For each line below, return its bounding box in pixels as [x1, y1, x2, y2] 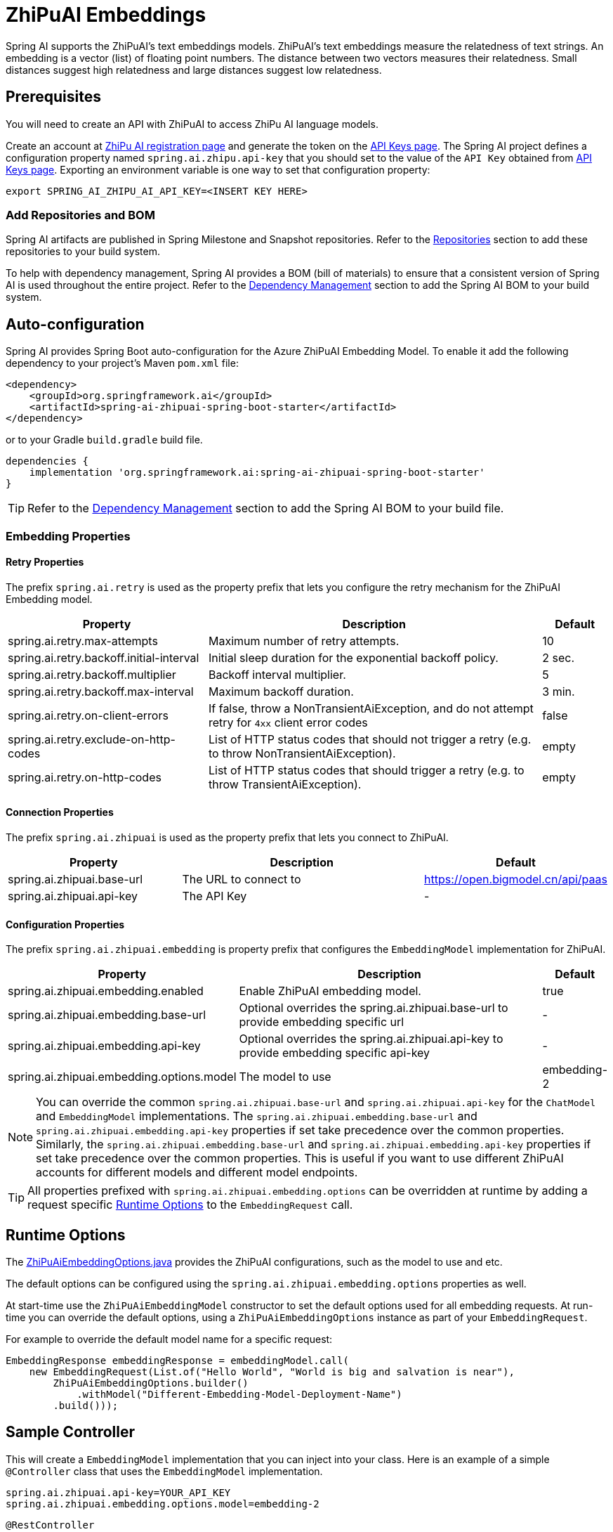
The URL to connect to [182, 872, 301, 886]
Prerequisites [6, 88, 101, 106]
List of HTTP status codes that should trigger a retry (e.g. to [208, 762, 525, 777]
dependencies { [6, 455, 89, 467]
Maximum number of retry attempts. [208, 633, 400, 648]
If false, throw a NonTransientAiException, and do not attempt [208, 701, 534, 715]
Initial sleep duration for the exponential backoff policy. [208, 650, 499, 665]
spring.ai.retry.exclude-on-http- [8, 732, 176, 746]
